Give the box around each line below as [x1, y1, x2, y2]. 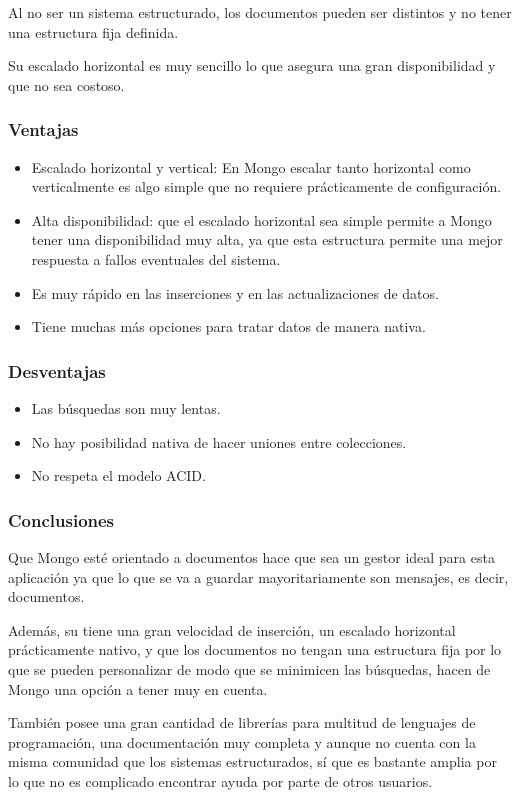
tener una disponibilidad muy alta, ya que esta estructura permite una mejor [31, 229, 503, 250]
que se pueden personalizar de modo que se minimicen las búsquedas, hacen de [8, 658, 491, 679]
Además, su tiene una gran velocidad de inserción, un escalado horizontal [8, 619, 456, 640]
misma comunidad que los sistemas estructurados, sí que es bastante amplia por [8, 751, 497, 772]
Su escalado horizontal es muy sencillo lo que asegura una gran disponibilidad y [8, 55, 496, 76]
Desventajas [8, 358, 106, 383]
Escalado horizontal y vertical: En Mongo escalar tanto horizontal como [31, 156, 471, 177]
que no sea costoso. [8, 74, 125, 95]
